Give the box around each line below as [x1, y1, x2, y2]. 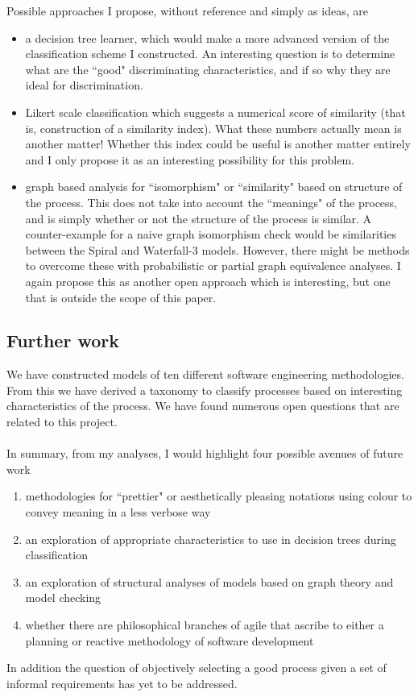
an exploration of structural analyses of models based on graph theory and [25, 573, 394, 590]
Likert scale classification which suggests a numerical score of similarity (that [25, 103, 406, 120]
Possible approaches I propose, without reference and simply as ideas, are [6, 2, 368, 19]
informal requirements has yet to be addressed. [6, 674, 238, 691]
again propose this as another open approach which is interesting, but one [25, 272, 391, 289]
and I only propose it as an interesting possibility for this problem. [25, 151, 355, 168]
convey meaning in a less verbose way [25, 504, 211, 521]
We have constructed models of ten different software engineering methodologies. [6, 366, 404, 383]
